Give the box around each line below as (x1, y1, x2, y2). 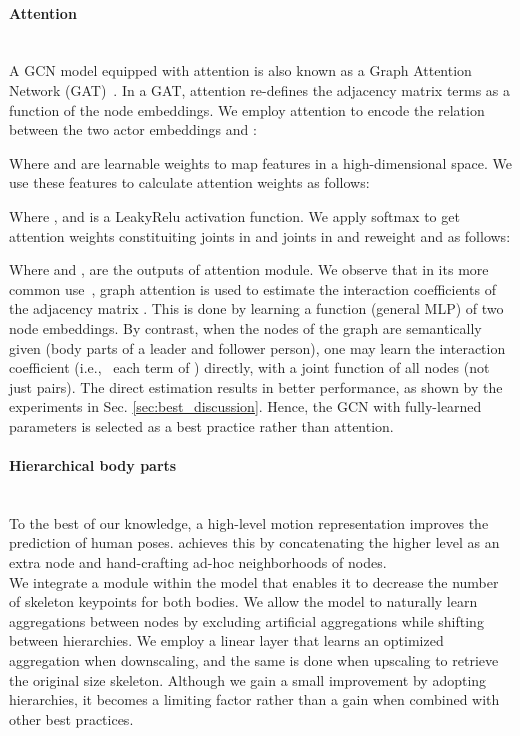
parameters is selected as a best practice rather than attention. (9, 415, 394, 436)
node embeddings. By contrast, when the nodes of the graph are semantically (9, 317, 482, 338)
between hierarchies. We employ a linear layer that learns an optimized (9, 630, 444, 651)
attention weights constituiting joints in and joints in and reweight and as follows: (9, 225, 511, 246)
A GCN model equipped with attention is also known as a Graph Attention (9, 60, 472, 81)
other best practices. (9, 708, 134, 729)
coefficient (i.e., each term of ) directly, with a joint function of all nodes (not (9, 357, 490, 378)
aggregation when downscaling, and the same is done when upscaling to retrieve (9, 650, 499, 671)
